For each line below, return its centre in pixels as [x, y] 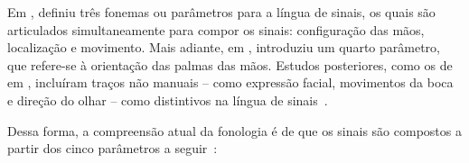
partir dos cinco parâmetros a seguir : [113, 148]
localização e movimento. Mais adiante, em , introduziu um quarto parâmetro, [224, 47]
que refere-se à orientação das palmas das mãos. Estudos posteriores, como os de [230, 64]
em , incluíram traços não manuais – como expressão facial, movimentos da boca [230, 82]
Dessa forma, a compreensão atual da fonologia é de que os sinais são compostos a [234, 130]
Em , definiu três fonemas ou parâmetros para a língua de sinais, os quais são [221, 12]
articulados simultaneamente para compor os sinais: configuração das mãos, [216, 29]
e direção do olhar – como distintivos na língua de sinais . [168, 100]
